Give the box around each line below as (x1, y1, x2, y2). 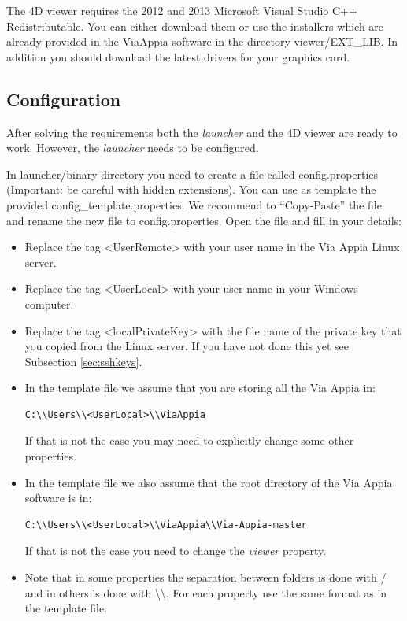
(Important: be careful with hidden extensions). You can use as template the (6, 181, 376, 198)
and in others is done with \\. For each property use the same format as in (24, 584, 387, 601)
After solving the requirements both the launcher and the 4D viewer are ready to (6, 124, 398, 140)
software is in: (24, 490, 92, 506)
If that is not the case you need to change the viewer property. (24, 542, 327, 559)
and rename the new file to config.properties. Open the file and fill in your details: (6, 212, 402, 228)
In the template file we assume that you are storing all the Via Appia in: (24, 379, 376, 396)
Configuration (6, 87, 121, 111)
